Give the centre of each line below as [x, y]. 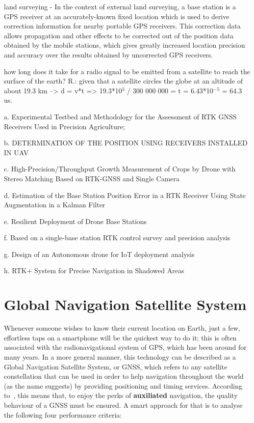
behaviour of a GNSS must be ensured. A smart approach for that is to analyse [123, 405]
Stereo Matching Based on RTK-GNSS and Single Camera [92, 178]
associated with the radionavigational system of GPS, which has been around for [125, 347]
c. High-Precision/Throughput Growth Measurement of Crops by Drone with [120, 169]
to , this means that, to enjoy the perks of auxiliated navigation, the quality [121, 395]
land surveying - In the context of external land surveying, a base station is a [120, 6]
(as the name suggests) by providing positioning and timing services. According [123, 385]
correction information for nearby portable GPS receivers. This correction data [122, 26]
